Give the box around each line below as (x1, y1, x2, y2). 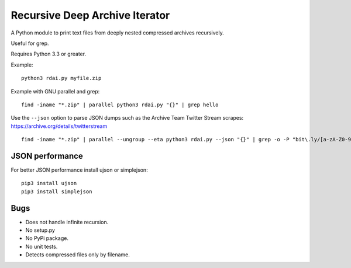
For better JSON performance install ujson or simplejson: (11, 166, 149, 173)
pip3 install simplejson (21, 188, 92, 195)
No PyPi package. (25, 235, 68, 242)
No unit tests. (25, 243, 58, 250)
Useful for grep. (11, 40, 49, 47)
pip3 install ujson (21, 180, 77, 187)
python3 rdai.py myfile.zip (21, 75, 102, 82)
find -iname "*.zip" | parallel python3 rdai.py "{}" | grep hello (21, 101, 219, 108)
